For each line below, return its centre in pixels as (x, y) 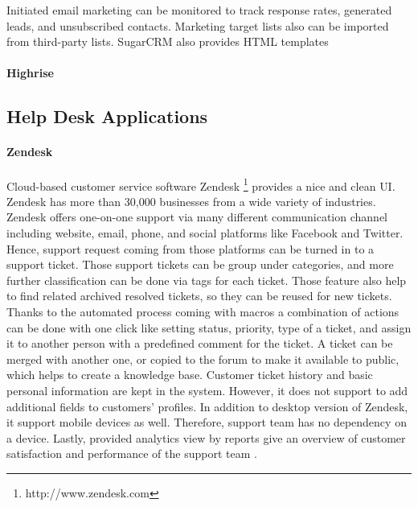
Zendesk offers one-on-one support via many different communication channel (197, 217)
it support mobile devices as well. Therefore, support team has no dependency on (207, 422)
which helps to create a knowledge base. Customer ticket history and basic (190, 375)
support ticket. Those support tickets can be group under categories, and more (200, 264)
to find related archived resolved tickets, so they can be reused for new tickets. (199, 296)
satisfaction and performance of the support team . (132, 453)
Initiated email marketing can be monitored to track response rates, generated (199, 10)
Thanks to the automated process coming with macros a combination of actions (203, 311)
